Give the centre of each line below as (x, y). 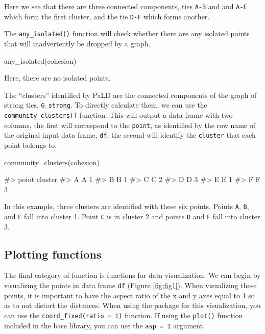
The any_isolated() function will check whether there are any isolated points (127, 33)
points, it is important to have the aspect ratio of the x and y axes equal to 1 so (129, 295)
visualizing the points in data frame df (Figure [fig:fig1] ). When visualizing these (130, 285)
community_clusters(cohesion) (52, 162)
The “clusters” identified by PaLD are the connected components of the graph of (130, 95)
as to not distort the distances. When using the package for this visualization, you (132, 305)
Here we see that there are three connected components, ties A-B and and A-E (126, 6)
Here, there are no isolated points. (57, 78)
